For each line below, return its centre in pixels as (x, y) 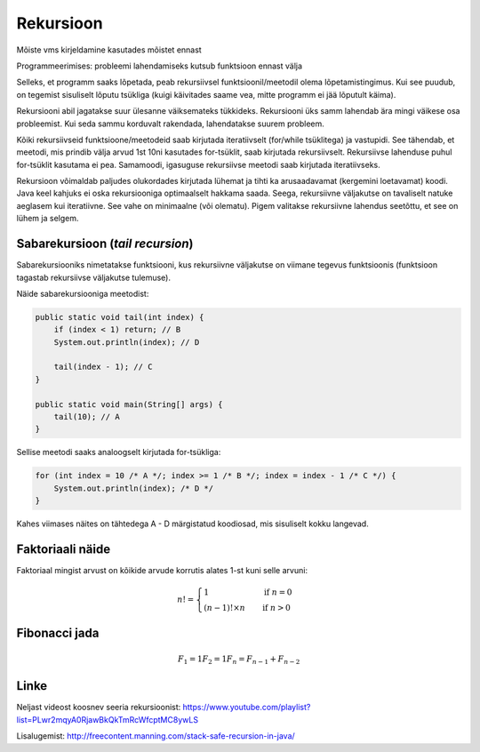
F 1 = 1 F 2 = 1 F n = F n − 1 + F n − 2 (239, 660)
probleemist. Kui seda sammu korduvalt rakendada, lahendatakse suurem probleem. (170, 124)
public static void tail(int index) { (120, 317)
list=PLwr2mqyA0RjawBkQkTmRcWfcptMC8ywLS (108, 719)
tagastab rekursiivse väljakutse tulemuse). (94, 277)
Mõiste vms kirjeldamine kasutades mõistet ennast (109, 50)
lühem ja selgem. (48, 219)
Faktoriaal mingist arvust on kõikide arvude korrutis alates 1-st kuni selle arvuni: (162, 571)
